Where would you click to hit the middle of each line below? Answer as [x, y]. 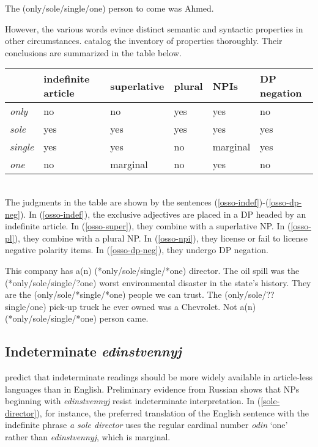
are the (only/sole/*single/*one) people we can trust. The [113, 294]
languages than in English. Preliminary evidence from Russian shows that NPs [152, 389]
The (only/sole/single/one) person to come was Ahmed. [109, 8]
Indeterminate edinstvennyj [93, 351]
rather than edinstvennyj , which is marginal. [88, 437]
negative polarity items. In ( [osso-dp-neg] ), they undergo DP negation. [137, 250]
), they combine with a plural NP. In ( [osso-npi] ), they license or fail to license [161, 238]
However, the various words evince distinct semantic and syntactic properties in [154, 28]
